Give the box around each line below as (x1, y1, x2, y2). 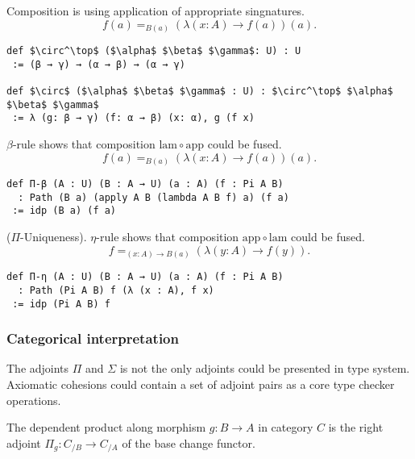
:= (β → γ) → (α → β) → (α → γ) (12, 58, 185, 70)
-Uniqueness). (20, 228, 87, 245)
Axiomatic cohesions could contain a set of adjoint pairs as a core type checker (6, 376, 395, 393)
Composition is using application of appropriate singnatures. (6, 2, 305, 19)
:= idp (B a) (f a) (12, 205, 117, 217)
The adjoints (6, 360, 69, 377)
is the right (328, 419, 384, 436)
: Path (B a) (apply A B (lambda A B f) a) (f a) (18, 191, 289, 203)
